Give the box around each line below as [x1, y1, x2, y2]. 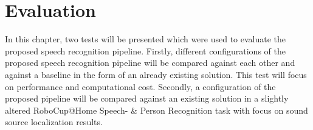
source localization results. [5, 115, 103, 128]
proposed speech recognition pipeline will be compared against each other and [5, 56, 295, 69]
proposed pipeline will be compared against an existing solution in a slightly [5, 92, 289, 105]
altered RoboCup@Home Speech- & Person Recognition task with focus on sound [5, 103, 308, 116]
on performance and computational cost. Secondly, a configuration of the [5, 80, 276, 93]
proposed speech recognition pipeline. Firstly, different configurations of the [5, 44, 286, 57]
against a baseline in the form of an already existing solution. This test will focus [5, 68, 307, 80]
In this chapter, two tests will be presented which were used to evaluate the [5, 33, 286, 45]
